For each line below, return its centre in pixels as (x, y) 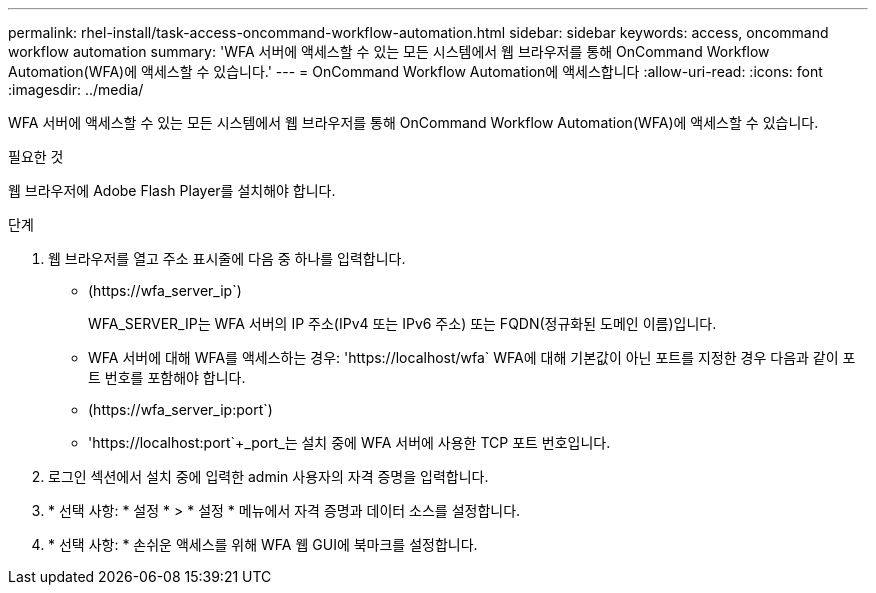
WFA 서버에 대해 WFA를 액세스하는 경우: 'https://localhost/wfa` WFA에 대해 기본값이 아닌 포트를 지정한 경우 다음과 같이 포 (472, 357)
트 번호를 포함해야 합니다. (167, 377)
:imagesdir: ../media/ (76, 89)
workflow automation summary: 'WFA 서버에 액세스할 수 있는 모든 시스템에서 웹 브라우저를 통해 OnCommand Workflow (389, 51)
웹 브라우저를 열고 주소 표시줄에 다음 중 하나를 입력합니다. (227, 258)
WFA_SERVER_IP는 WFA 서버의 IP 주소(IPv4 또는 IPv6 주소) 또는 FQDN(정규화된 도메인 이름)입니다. (402, 323)
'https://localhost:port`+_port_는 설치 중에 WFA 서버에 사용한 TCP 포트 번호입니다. (349, 442)
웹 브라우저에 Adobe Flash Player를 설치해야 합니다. (172, 190)
